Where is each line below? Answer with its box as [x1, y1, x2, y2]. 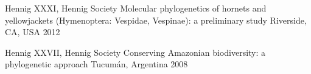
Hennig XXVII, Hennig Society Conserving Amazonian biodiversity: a [5, 45, 266, 58]
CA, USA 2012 [5, 25, 60, 38]
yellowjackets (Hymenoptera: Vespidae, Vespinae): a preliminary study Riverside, [5, 13, 307, 26]
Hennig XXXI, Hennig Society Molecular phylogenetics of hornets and [5, 2, 267, 14]
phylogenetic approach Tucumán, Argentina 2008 [5, 58, 188, 70]
